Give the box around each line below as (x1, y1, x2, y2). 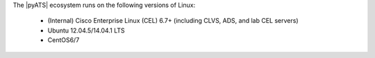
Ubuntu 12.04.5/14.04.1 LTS (47, 26, 125, 35)
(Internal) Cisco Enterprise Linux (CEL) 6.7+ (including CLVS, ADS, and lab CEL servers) (47, 17, 299, 25)
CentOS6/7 (47, 36, 80, 44)
